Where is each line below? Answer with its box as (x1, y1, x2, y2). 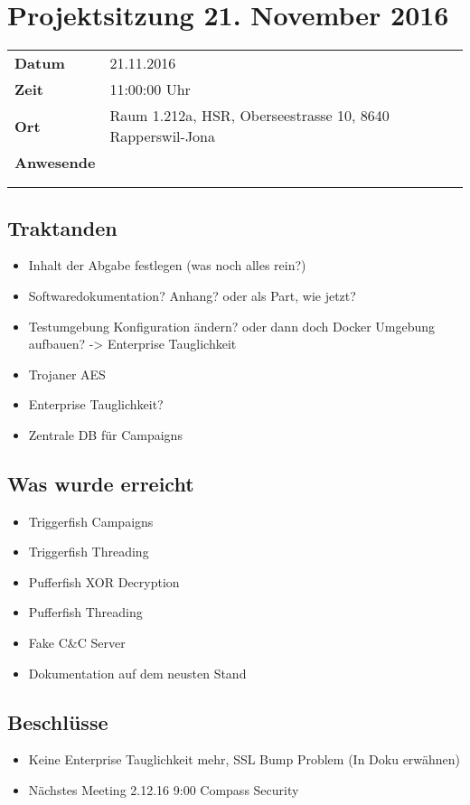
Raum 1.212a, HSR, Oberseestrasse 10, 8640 (109, 105, 390, 126)
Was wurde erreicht (7, 469, 194, 497)
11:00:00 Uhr (109, 79, 191, 100)
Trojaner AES (28, 364, 106, 383)
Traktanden (7, 213, 117, 241)
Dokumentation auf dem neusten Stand (28, 663, 247, 682)
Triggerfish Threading (28, 542, 149, 561)
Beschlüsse (7, 707, 108, 735)
